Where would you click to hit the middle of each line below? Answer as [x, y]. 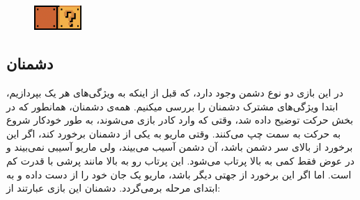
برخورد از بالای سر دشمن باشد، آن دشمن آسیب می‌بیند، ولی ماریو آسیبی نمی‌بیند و [180, 147]
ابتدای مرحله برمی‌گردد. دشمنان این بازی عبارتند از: [114, 188]
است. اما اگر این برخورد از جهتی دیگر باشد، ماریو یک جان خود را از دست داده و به [179, 174]
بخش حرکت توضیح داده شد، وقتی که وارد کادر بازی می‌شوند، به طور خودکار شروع [180, 120]
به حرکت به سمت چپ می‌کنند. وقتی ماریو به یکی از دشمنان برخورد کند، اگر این [174, 133]
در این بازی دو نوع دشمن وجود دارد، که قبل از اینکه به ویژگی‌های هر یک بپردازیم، [175, 92]
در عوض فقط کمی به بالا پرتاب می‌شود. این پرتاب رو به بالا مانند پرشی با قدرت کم [180, 160]
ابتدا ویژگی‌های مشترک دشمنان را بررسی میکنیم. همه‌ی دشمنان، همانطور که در [172, 106]
